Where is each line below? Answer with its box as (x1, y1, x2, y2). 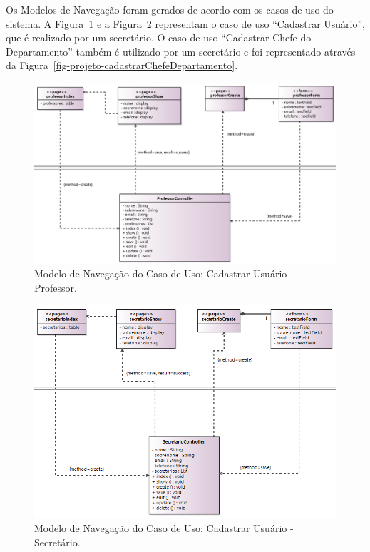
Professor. (34, 280, 77, 295)
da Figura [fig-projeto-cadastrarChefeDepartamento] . (6, 58, 238, 73)
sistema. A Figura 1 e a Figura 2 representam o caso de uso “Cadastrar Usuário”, (6, 16, 366, 31)
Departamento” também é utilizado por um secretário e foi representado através (6, 44, 356, 58)
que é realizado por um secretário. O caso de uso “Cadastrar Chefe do (6, 30, 312, 45)
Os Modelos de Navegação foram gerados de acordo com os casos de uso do (6, 2, 334, 16)
